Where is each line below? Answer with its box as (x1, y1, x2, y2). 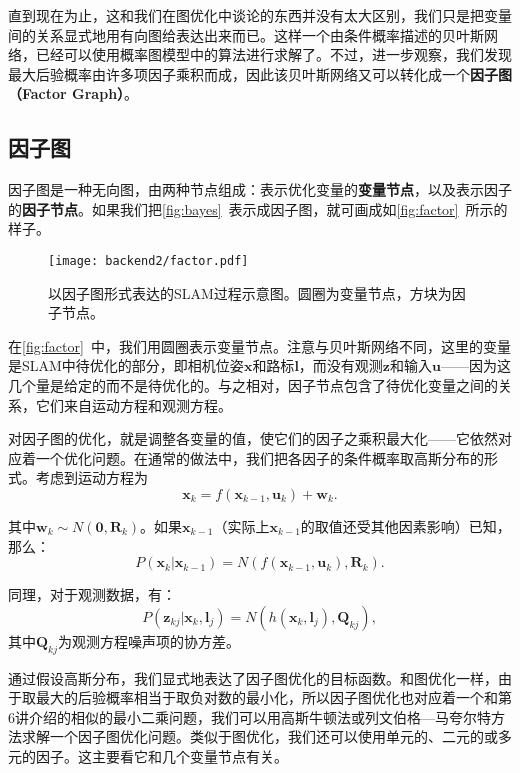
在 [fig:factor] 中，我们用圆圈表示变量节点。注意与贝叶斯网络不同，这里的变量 (8, 335, 511, 356)
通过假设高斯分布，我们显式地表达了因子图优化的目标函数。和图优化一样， (8, 667, 498, 688)
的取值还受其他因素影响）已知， (300, 515, 511, 536)
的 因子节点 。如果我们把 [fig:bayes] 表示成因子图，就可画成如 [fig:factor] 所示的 (8, 198, 508, 219)
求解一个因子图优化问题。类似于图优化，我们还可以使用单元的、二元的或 (21, 726, 498, 747)
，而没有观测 (298, 355, 383, 376)
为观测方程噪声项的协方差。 (58, 630, 241, 651)
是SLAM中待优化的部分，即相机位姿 (8, 355, 244, 376)
